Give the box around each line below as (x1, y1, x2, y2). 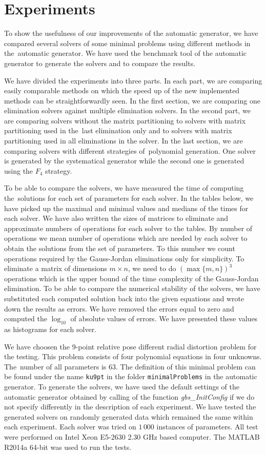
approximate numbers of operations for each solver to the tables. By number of (4, 222, 253, 233)
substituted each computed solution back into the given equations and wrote (4, 293, 244, 303)
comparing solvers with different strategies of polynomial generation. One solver (4, 145, 256, 156)
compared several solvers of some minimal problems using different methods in (4, 37, 251, 48)
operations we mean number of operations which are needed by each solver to (4, 233, 248, 243)
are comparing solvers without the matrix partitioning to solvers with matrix (4, 115, 246, 126)
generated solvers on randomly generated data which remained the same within (4, 411, 253, 422)
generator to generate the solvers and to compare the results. (4, 57, 196, 68)
